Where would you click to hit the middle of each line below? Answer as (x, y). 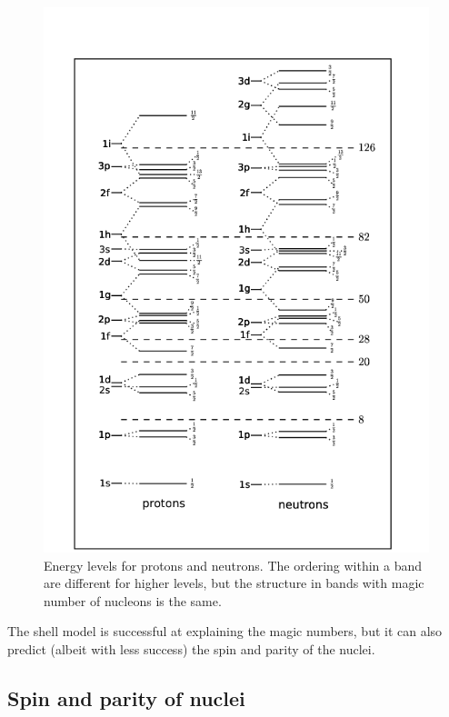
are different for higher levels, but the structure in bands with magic (234, 583)
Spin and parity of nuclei (126, 697)
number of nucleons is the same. (133, 600)
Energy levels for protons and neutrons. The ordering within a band (233, 565)
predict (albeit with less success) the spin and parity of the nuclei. (191, 648)
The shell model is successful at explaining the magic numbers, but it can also (225, 631)
